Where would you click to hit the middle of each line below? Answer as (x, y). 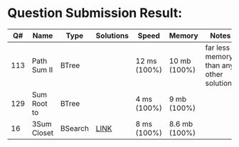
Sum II (42, 70)
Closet (43, 133)
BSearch (74, 128)
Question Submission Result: (95, 13)
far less (218, 48)
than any (220, 65)
